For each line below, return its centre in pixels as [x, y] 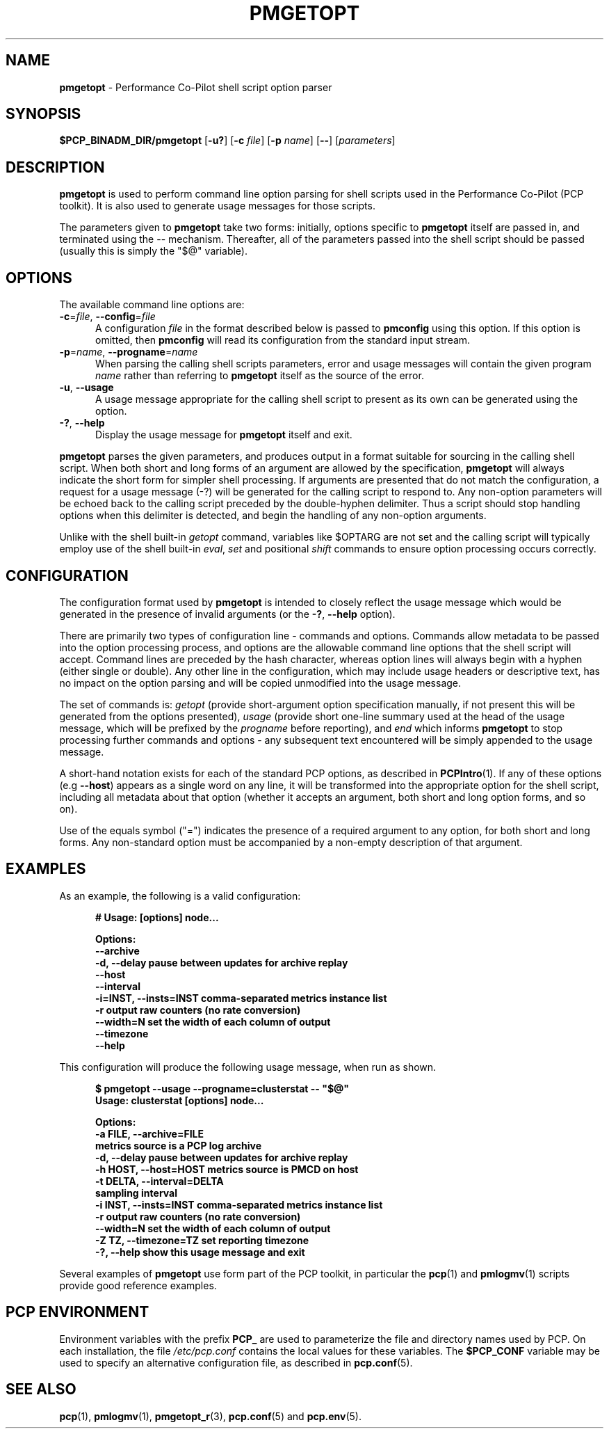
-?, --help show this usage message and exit [200, 1252]
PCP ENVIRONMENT [78, 1312]
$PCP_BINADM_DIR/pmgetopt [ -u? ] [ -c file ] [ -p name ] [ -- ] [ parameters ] [227, 141]
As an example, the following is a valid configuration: [180, 895]
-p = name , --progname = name [129, 352]
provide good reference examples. [138, 1285]
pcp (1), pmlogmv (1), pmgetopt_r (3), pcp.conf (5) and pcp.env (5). [210, 1416]
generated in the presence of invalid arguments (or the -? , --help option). [227, 614]
